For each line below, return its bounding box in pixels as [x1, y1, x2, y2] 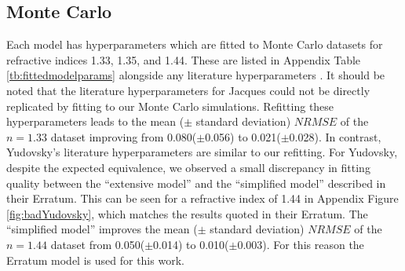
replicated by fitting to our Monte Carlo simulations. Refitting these [6, 97, 334, 114]
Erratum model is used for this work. [6, 251, 184, 268]
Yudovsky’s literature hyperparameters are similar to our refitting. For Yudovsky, [6, 144, 398, 160]
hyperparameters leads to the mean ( [6, 113, 184, 130]
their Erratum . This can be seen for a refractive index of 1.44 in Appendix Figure [6, 190, 399, 207]
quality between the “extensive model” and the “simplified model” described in [6, 174, 386, 191]
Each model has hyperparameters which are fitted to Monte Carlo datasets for [6, 36, 383, 53]
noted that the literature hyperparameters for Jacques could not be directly [6, 82, 370, 98]
